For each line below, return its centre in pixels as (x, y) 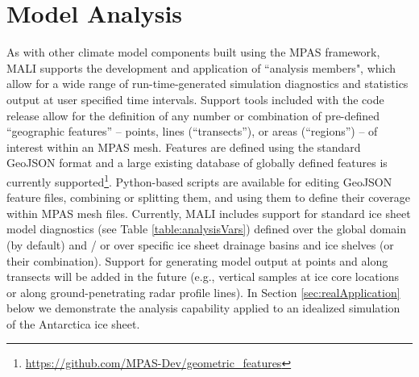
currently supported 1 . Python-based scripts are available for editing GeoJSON (199, 180)
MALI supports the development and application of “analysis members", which (201, 67)
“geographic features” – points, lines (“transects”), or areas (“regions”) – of (192, 131)
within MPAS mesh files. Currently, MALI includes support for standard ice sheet (209, 213)
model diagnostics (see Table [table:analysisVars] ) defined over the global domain (207, 229)
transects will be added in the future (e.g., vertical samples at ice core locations (203, 276)
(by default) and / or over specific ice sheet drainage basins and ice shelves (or (200, 244)
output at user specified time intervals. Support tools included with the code (195, 99)
